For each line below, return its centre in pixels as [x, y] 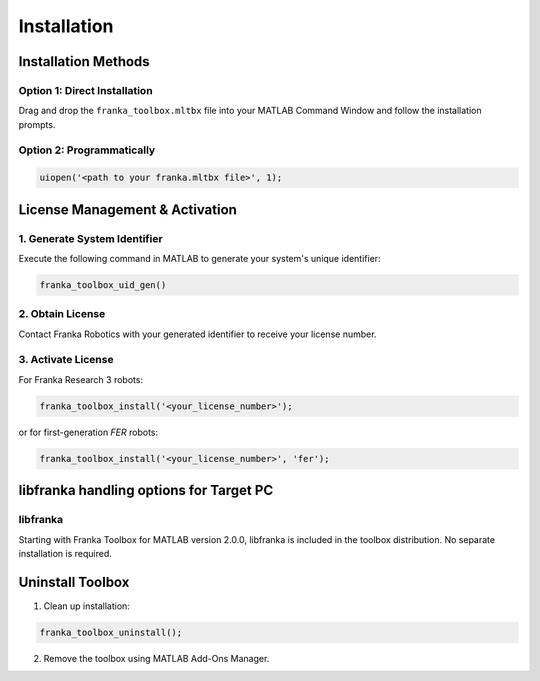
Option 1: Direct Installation [86, 90]
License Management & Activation [127, 209]
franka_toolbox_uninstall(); [111, 632]
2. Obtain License [62, 314]
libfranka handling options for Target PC [146, 490]
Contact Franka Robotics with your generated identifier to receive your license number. [197, 334]
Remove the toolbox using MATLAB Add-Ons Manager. [156, 658]
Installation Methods [84, 61]
